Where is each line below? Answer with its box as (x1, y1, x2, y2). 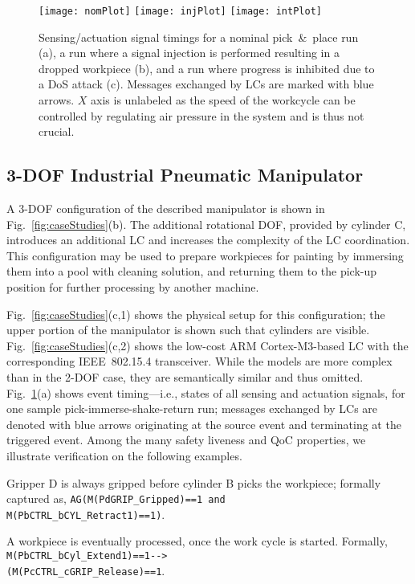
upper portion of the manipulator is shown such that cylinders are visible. (6, 321, 370, 338)
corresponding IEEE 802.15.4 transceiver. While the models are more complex (6, 353, 393, 370)
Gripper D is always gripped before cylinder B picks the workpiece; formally (6, 474, 381, 491)
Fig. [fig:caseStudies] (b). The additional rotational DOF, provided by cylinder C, (6, 215, 406, 232)
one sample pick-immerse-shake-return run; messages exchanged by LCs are (6, 400, 378, 417)
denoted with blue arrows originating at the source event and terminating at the (6, 415, 401, 432)
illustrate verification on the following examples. (6, 447, 242, 464)
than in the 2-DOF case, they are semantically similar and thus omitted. (6, 368, 364, 385)
